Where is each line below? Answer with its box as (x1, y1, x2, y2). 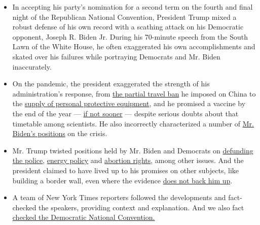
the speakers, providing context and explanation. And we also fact (39, 202, 244, 212)
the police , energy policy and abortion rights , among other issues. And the (12, 155, 244, 166)
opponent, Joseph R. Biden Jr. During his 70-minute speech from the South (12, 31, 248, 42)
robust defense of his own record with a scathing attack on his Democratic (12, 21, 244, 32)
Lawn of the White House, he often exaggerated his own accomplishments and (12, 41, 255, 52)
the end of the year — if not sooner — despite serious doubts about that (12, 108, 239, 118)
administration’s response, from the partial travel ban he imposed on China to (12, 88, 256, 99)
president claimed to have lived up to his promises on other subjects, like (12, 165, 239, 175)
